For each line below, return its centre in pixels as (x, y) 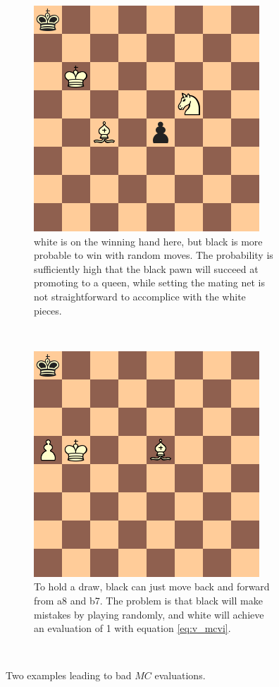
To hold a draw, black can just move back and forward (152, 586)
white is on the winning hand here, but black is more (148, 241)
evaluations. (180, 675)
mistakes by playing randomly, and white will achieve (149, 614)
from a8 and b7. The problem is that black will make (148, 600)
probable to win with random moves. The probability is (154, 255)
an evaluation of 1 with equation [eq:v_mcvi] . (132, 628)
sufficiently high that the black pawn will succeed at (146, 268)
